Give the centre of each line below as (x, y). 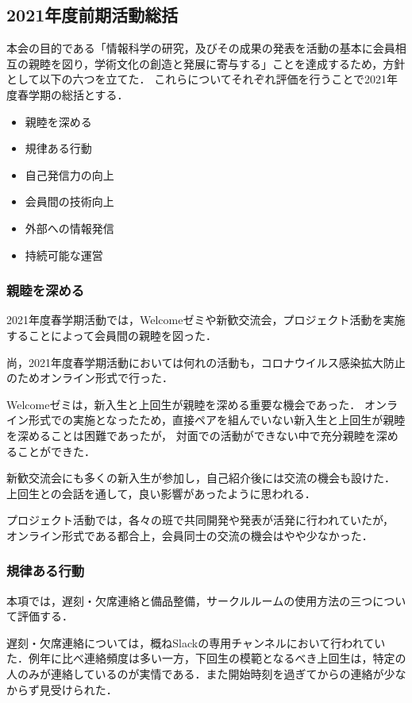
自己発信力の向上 (69, 174)
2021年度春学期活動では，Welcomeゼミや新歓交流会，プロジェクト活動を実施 (206, 320)
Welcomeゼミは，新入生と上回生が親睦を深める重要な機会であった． (184, 404)
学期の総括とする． (78, 94)
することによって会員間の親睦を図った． (112, 335)
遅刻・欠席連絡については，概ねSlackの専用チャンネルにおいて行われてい (196, 642)
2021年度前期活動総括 (92, 15)
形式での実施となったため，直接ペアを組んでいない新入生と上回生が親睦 (217, 420)
